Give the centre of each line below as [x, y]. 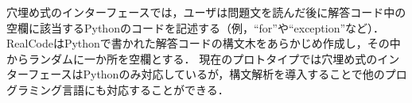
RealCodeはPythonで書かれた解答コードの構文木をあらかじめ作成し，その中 [204, 43]
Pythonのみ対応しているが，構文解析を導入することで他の [234, 74]
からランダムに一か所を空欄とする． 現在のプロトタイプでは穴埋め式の [192, 58]
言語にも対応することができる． [145, 89]
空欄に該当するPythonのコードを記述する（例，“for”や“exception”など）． [196, 27]
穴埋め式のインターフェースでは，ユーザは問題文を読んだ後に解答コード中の [206, 12]
